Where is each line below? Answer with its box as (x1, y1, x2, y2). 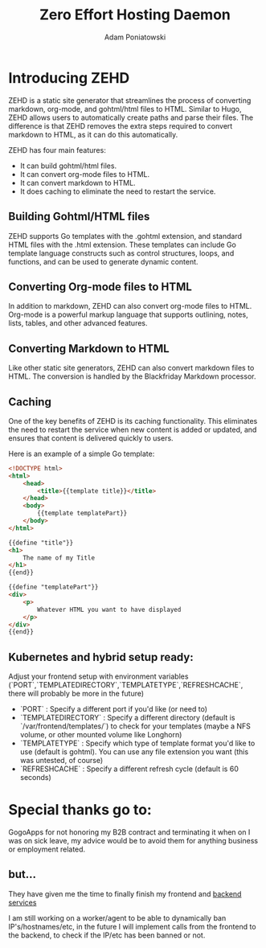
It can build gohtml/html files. (19, 161, 117, 170)
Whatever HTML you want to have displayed (37, 605, 182, 614)
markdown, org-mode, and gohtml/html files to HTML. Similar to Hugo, (8, 104, 243, 113)
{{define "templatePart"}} (8, 583, 99, 592)
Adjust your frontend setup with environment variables (8, 671, 189, 681)
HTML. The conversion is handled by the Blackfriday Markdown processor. (8, 371, 256, 381)
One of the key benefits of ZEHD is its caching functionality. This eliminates (8, 416, 258, 425)
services (8, 897, 37, 907)
